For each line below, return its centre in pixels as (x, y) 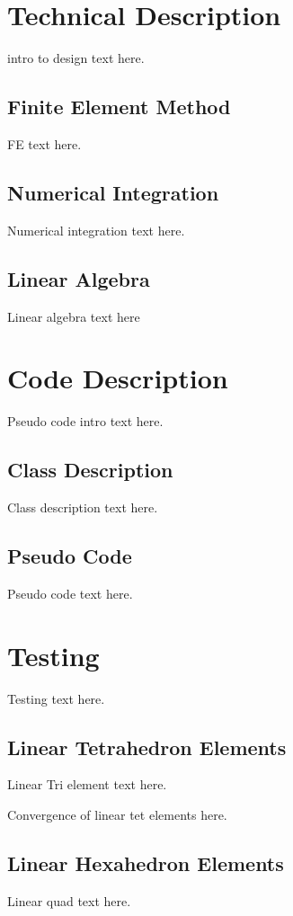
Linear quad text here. (69, 900)
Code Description (118, 378)
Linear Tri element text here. (87, 784)
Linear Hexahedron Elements (146, 863)
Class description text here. (83, 507)
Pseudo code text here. (70, 593)
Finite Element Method (119, 107)
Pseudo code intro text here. (85, 421)
